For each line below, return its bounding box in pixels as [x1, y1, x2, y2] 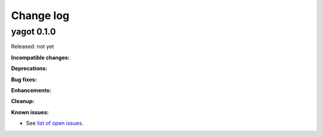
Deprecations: [11, 65, 48, 72]
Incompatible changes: [11, 54, 70, 61]
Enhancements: [11, 86, 51, 94]
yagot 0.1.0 [11, 26, 56, 37]
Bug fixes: [11, 76, 37, 83]
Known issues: [11, 108, 49, 116]
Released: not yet [11, 43, 54, 50]
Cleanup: [11, 98, 35, 105]
